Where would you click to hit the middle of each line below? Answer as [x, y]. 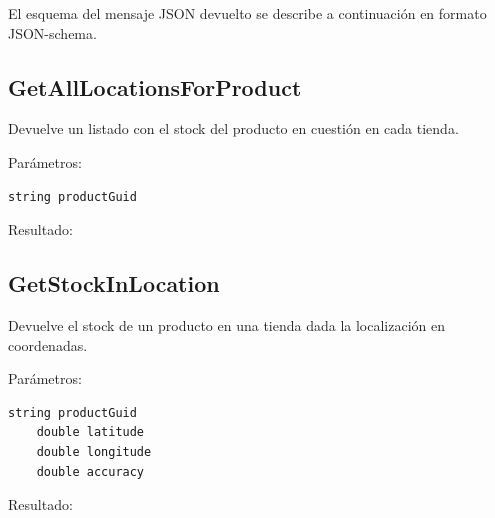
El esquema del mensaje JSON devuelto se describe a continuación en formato [247, 13]
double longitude [94, 451]
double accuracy [90, 471]
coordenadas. [48, 344]
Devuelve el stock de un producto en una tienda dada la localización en [227, 324]
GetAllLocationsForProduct [155, 86]
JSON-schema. [52, 32]
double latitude [90, 432]
